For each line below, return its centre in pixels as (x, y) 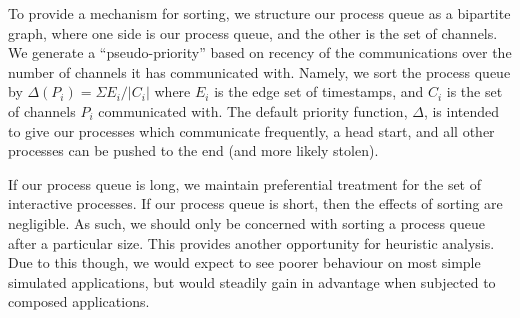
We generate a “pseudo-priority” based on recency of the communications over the (260, 52)
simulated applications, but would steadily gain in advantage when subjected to (252, 281)
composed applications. (79, 301)
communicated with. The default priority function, (253, 110)
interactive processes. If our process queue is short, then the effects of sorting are (255, 203)
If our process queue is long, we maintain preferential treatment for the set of (245, 183)
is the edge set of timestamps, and (319, 91)
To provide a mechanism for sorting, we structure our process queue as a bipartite (259, 13)
